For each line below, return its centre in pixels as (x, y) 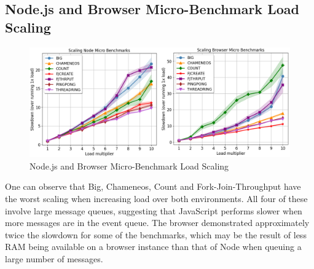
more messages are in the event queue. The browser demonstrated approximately (157, 223)
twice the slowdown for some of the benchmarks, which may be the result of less (156, 234)
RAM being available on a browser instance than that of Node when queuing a (153, 247)
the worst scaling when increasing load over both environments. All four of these (156, 199)
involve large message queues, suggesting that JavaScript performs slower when (154, 210)
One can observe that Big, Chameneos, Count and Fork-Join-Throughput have (153, 186)
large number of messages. (54, 259)
